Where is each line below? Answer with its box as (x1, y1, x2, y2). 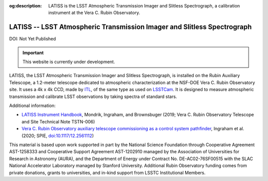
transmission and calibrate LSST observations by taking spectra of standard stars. (9, 93, 177, 99)
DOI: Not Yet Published (9, 36, 57, 42)
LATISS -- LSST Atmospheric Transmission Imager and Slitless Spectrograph (9, 23, 252, 31)
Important (22, 50, 44, 56)
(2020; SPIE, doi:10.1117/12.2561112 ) (21, 132, 94, 139)
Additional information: (9, 102, 56, 109)
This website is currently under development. (22, 59, 115, 65)
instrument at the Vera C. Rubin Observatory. (48, 10, 140, 16)
